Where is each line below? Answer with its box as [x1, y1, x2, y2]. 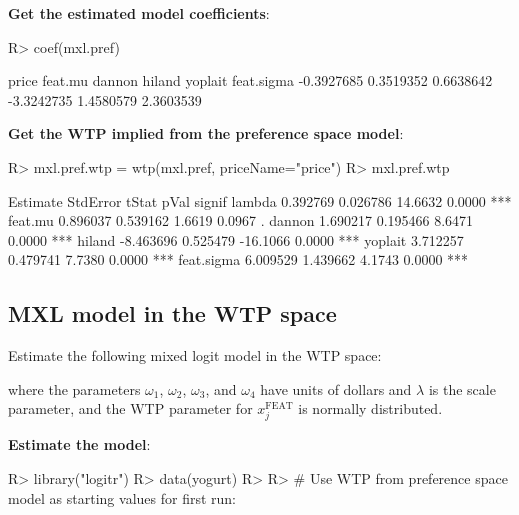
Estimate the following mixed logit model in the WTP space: [8, 345, 382, 366]
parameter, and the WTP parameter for [8, 398, 253, 419]
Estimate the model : [8, 434, 151, 455]
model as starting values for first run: [8, 487, 236, 508]
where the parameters [8, 378, 141, 399]
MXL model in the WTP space [8, 298, 337, 329]
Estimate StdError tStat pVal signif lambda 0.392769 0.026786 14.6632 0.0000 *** [8, 190, 512, 211]
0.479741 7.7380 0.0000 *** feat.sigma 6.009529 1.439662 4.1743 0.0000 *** [8, 249, 469, 270]
